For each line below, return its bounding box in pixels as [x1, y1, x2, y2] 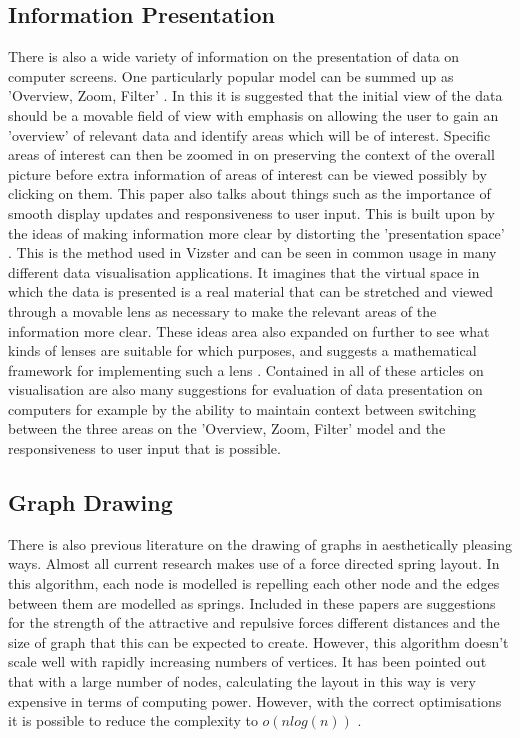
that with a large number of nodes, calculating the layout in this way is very [8, 671, 476, 692]
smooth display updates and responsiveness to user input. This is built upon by [8, 202, 496, 223]
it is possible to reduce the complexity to [8, 710, 258, 731]
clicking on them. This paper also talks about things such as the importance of [8, 183, 491, 204]
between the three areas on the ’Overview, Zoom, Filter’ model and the [8, 418, 446, 439]
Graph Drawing [8, 487, 173, 518]
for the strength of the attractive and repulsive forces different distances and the [8, 612, 500, 633]
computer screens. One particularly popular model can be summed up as [8, 65, 454, 86]
